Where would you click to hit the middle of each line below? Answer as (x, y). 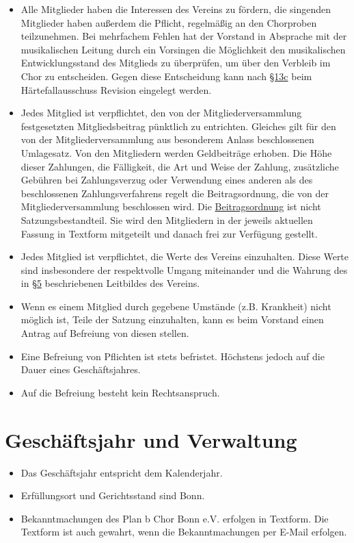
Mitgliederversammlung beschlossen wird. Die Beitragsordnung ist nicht (171, 206)
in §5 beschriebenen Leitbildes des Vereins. (110, 283)
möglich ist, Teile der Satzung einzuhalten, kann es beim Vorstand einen (172, 319)
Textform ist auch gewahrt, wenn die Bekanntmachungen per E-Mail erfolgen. (184, 532)
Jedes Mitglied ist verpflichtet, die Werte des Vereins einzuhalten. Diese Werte (185, 256)
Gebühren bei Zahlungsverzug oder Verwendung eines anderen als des (167, 180)
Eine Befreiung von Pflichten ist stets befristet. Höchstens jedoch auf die (173, 356)
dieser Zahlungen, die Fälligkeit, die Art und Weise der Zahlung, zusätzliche (180, 166)
